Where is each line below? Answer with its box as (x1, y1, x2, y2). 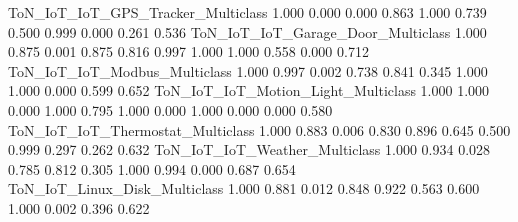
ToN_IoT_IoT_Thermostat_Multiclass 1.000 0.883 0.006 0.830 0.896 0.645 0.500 (8, 119, 511, 140)
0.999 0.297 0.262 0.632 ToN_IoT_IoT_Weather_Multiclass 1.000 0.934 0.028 (8, 139, 491, 160)
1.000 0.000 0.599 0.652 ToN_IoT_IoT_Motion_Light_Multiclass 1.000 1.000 (8, 80, 490, 101)
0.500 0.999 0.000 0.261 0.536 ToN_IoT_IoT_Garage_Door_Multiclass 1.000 (8, 21, 487, 42)
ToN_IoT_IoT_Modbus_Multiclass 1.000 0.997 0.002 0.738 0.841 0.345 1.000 (8, 60, 488, 81)
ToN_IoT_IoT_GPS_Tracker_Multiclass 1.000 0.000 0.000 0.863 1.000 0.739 (8, 2, 487, 22)
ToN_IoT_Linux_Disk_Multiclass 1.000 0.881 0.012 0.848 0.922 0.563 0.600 (8, 178, 480, 199)
